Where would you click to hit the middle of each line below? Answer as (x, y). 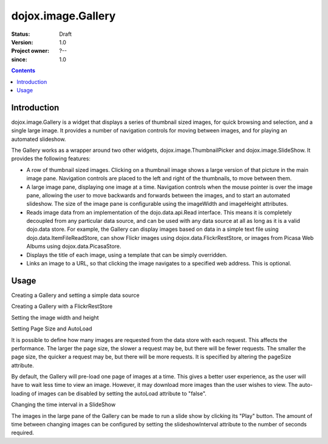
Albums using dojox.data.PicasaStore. (74, 247)
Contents (23, 70)
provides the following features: (51, 159)
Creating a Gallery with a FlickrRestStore (62, 306)
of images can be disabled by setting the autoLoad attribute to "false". (119, 393)
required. (23, 433)
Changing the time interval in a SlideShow (63, 405)
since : (19, 59)
